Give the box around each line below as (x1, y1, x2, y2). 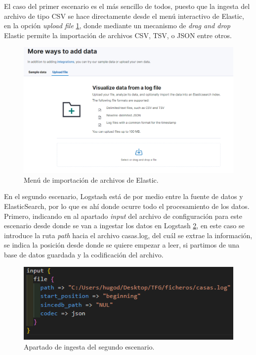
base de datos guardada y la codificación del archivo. (4, 249, 164, 259)
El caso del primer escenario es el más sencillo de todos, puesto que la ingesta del (4, 1, 250, 11)
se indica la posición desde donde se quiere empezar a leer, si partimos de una (4, 240, 240, 250)
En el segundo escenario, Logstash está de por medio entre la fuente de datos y (4, 191, 243, 202)
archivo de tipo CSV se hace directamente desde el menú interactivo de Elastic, (4, 10, 244, 21)
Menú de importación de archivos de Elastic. (24, 174, 159, 185)
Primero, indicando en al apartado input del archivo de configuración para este (4, 210, 242, 221)
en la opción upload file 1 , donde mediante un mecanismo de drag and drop (4, 20, 230, 31)
